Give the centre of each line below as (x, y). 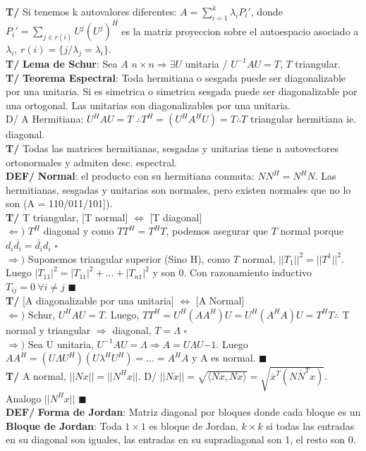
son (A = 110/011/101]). (59, 203)
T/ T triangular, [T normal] (67, 217)
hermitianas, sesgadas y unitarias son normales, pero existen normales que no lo (178, 189)
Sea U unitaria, (61, 344)
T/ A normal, (36, 375)
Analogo (24, 398)
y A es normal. (224, 358)
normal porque (312, 231)
